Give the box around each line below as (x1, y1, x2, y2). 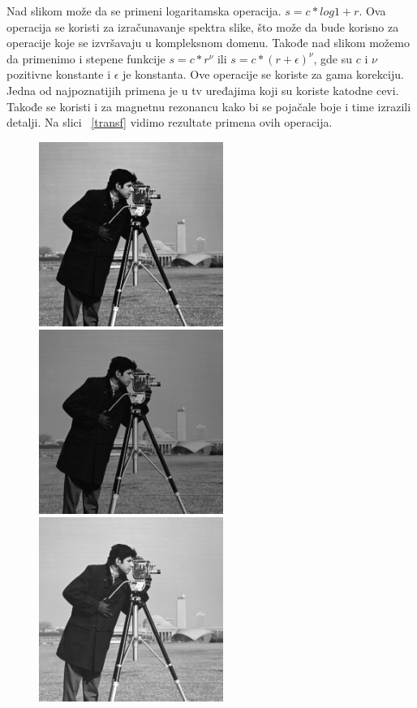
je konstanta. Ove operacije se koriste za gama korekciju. (123, 66, 404, 83)
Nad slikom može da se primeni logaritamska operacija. (6, 2, 282, 19)
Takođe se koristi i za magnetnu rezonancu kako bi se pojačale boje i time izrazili (6, 97, 411, 114)
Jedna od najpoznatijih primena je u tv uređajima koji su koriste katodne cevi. (6, 81, 399, 98)
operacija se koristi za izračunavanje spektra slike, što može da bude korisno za (6, 18, 399, 35)
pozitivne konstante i (6, 66, 111, 83)
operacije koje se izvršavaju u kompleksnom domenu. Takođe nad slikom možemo (6, 34, 410, 51)
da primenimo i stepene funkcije (6, 50, 166, 67)
